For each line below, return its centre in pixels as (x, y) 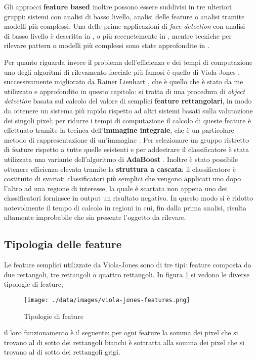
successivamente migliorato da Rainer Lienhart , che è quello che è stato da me (124, 81)
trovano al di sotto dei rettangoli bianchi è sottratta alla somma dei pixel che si (124, 342)
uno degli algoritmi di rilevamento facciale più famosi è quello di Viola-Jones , (122, 72)
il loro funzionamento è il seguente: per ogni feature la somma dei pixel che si (121, 333)
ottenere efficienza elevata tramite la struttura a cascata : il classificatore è (120, 169)
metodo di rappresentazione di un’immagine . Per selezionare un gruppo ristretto (127, 139)
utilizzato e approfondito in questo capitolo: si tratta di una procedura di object (125, 91)
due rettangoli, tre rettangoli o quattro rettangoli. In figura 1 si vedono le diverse (127, 274)
